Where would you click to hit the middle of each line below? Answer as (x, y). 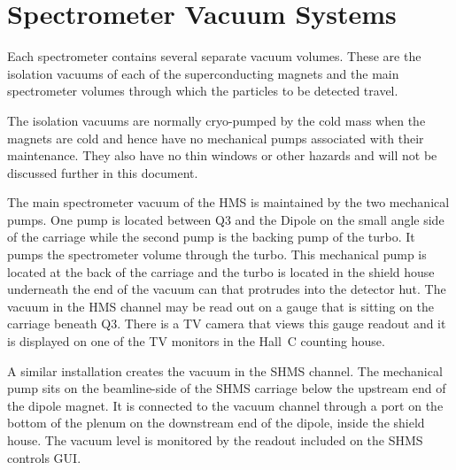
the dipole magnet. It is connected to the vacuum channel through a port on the (225, 405)
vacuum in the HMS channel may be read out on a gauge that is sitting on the (221, 306)
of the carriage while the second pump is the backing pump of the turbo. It (211, 237)
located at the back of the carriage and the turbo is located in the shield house (221, 271)
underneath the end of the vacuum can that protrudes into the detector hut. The (227, 289)
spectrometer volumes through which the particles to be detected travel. (203, 91)
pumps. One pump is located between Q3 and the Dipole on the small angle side (226, 219)
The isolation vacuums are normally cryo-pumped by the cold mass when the (216, 120)
